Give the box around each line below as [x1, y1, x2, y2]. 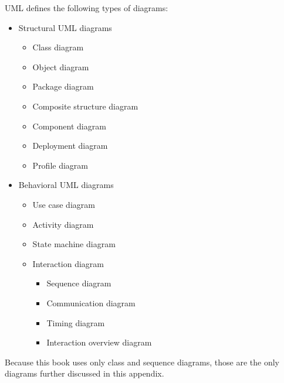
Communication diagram [46, 296, 136, 309]
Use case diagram [32, 198, 95, 210]
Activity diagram [32, 218, 94, 230]
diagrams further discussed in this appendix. [5, 367, 164, 379]
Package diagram [32, 80, 94, 93]
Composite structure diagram [32, 100, 138, 112]
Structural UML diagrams [18, 21, 112, 33]
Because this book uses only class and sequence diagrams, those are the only [5, 355, 279, 368]
